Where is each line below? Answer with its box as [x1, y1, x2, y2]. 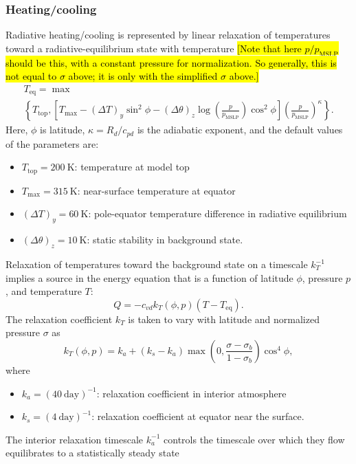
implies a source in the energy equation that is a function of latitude [5, 270, 293, 285]
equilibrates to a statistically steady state [5, 445, 179, 460]
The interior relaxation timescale [5, 432, 144, 446]
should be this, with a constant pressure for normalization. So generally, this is [5, 55, 337, 69]
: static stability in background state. [87, 232, 243, 247]
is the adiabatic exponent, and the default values [137, 122, 343, 137]
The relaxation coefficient [5, 311, 113, 326]
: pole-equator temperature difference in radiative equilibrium [88, 206, 347, 221]
